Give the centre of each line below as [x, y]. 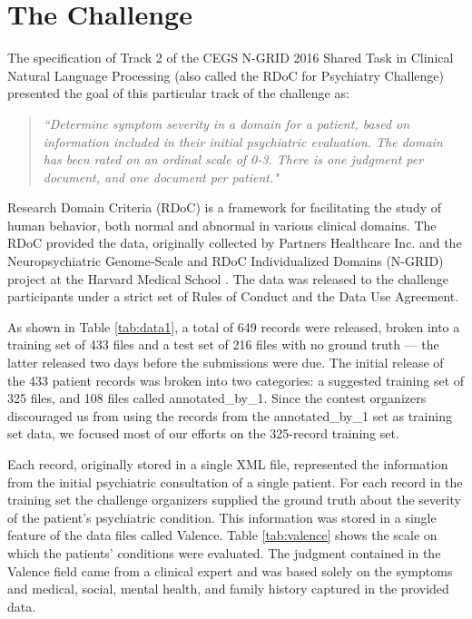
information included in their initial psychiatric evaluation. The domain [243, 141]
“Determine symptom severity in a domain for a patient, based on [226, 123]
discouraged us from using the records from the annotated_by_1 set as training [230, 415]
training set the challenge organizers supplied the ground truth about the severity [234, 500]
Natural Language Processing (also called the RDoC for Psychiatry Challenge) [226, 75]
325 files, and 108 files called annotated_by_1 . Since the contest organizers [217, 398]
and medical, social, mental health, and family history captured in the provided [228, 589]
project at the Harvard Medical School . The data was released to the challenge [228, 278]
